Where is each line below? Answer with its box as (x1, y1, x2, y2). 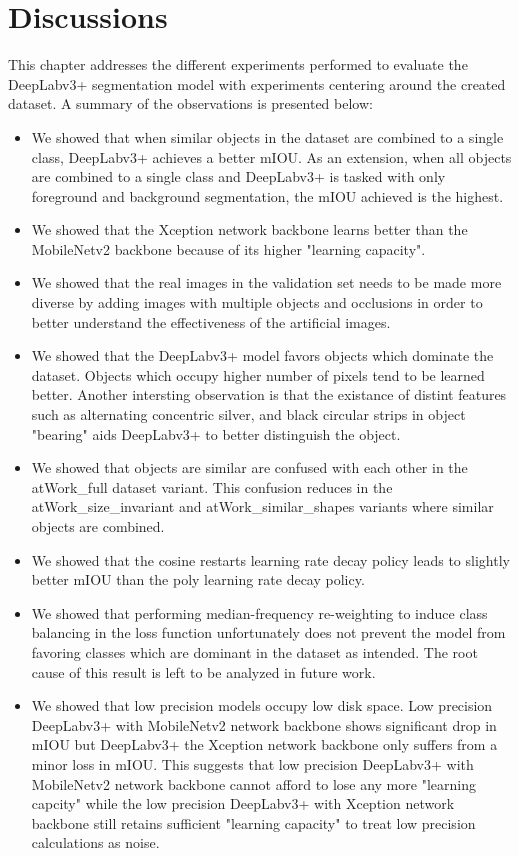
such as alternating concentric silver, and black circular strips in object (31, 404, 466, 425)
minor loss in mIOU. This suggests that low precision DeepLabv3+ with (31, 753, 474, 774)
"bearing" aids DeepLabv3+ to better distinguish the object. (31, 423, 401, 444)
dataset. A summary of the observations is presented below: (8, 93, 373, 114)
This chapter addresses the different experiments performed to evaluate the (8, 54, 468, 75)
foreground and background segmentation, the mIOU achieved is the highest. (31, 185, 504, 206)
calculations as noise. (31, 832, 160, 853)
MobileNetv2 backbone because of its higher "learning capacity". (31, 238, 426, 259)
